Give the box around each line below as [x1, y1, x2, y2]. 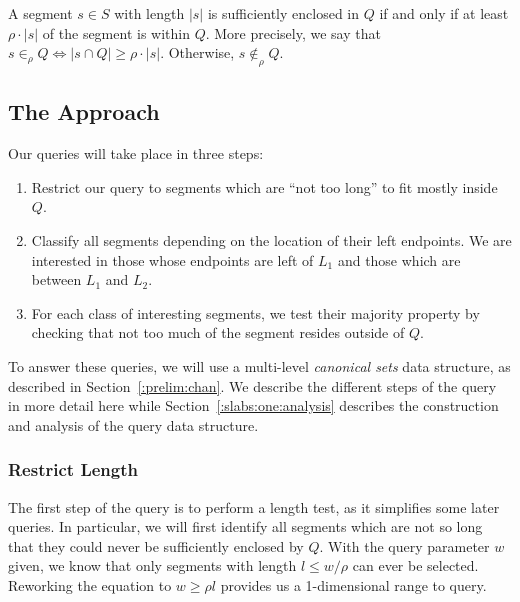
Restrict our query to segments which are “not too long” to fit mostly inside [31, 176, 498, 197]
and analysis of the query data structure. [8, 414, 259, 435]
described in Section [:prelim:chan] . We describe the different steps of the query [8, 375, 497, 396]
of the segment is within [42, 22, 190, 43]
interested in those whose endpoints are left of [31, 249, 314, 270]
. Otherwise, [160, 42, 235, 63]
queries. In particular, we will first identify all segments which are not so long [8, 516, 483, 537]
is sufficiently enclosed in [207, 3, 360, 23]
